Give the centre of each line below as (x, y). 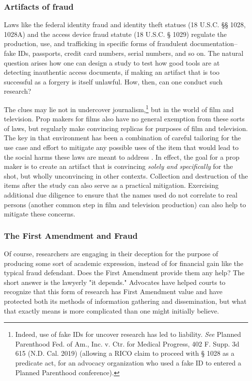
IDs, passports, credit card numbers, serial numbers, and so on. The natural (131, 53)
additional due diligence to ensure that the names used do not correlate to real (121, 194)
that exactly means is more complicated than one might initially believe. (111, 310)
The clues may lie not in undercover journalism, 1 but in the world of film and (119, 108)
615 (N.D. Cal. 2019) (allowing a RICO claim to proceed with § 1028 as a (125, 353)
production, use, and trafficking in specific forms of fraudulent (96, 43)
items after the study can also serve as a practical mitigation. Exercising (111, 185)
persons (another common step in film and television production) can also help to (125, 204)
